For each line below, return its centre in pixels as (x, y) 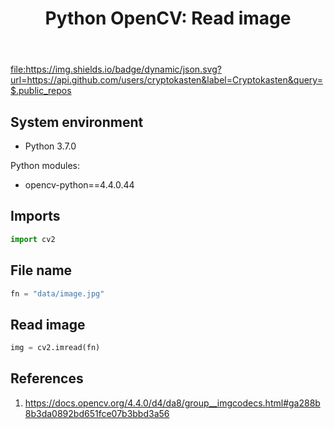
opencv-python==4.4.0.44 (79, 185)
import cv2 (33, 239)
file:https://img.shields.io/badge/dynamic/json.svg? (116, 69)
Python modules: (45, 165)
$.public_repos (41, 91)
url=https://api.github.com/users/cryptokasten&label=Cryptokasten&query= (166, 80)
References (47, 378)
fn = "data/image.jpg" (57, 293)
